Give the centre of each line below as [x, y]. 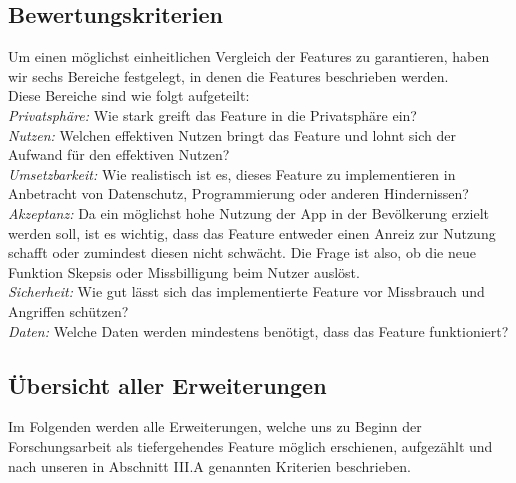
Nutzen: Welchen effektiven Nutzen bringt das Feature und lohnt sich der [232, 134]
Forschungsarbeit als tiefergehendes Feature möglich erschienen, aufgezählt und [250, 445]
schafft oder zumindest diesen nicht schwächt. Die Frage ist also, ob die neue [242, 252]
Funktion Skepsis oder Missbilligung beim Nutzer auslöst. [184, 271]
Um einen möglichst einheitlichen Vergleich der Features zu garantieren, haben [249, 56]
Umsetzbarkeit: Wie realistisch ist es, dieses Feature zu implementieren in [232, 173]
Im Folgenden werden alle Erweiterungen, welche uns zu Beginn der [215, 426]
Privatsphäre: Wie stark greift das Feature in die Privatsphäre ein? [212, 114]
